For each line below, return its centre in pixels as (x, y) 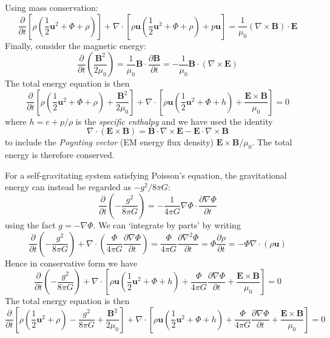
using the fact (30, 224)
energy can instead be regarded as (68, 187)
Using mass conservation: (52, 7)
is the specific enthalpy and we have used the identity (174, 121)
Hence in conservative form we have (71, 263)
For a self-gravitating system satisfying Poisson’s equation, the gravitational (146, 175)
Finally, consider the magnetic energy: (76, 45)
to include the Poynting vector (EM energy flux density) (109, 142)
